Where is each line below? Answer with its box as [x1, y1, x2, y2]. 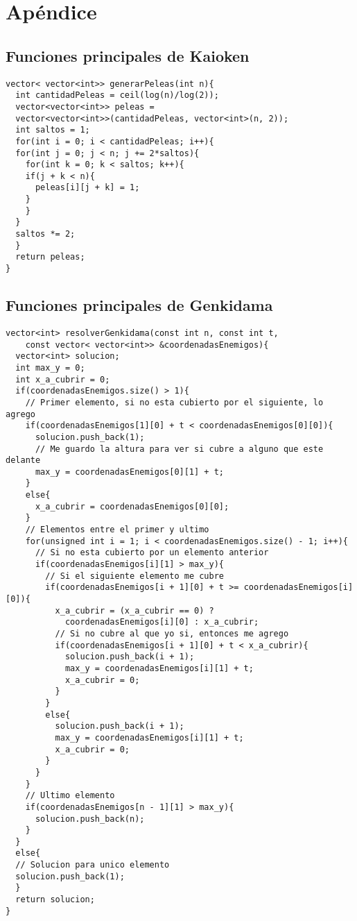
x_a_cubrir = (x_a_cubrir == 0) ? [55, 605, 214, 616]
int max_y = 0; [15, 362, 85, 373]
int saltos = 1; [15, 125, 90, 135]
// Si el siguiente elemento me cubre [45, 571, 224, 581]
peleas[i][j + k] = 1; [35, 183, 140, 193]
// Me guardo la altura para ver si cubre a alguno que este [35, 443, 324, 454]
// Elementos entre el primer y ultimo [25, 525, 209, 535]
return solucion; [15, 895, 95, 905]
